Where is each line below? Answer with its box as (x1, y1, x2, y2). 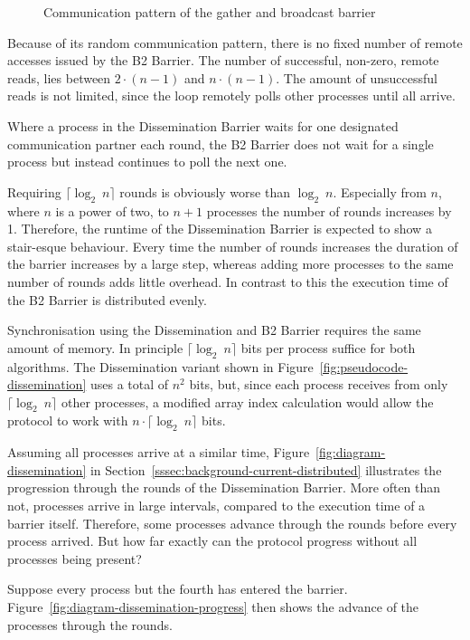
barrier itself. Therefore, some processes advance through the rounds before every (7, 513, 457, 532)
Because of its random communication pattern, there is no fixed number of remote (7, 33, 463, 52)
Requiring (7, 182, 61, 201)
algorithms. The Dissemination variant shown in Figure (7, 357, 314, 376)
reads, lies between (7, 68, 111, 87)
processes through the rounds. (7, 615, 173, 634)
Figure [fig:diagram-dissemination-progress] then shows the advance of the (7, 597, 419, 616)
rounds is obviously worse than (119, 182, 290, 201)
